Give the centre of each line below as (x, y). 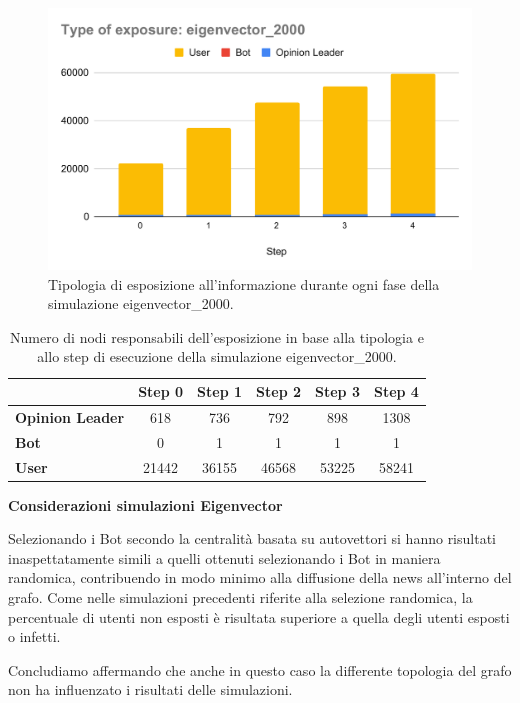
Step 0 (161, 391)
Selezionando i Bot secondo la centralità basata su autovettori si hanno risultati (252, 538)
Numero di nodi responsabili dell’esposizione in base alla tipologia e (217, 336)
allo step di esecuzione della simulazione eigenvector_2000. (217, 356)
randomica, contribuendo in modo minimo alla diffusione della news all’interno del (260, 577)
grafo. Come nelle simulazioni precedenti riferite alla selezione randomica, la (240, 597)
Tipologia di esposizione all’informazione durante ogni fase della (244, 283)
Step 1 (220, 391)
